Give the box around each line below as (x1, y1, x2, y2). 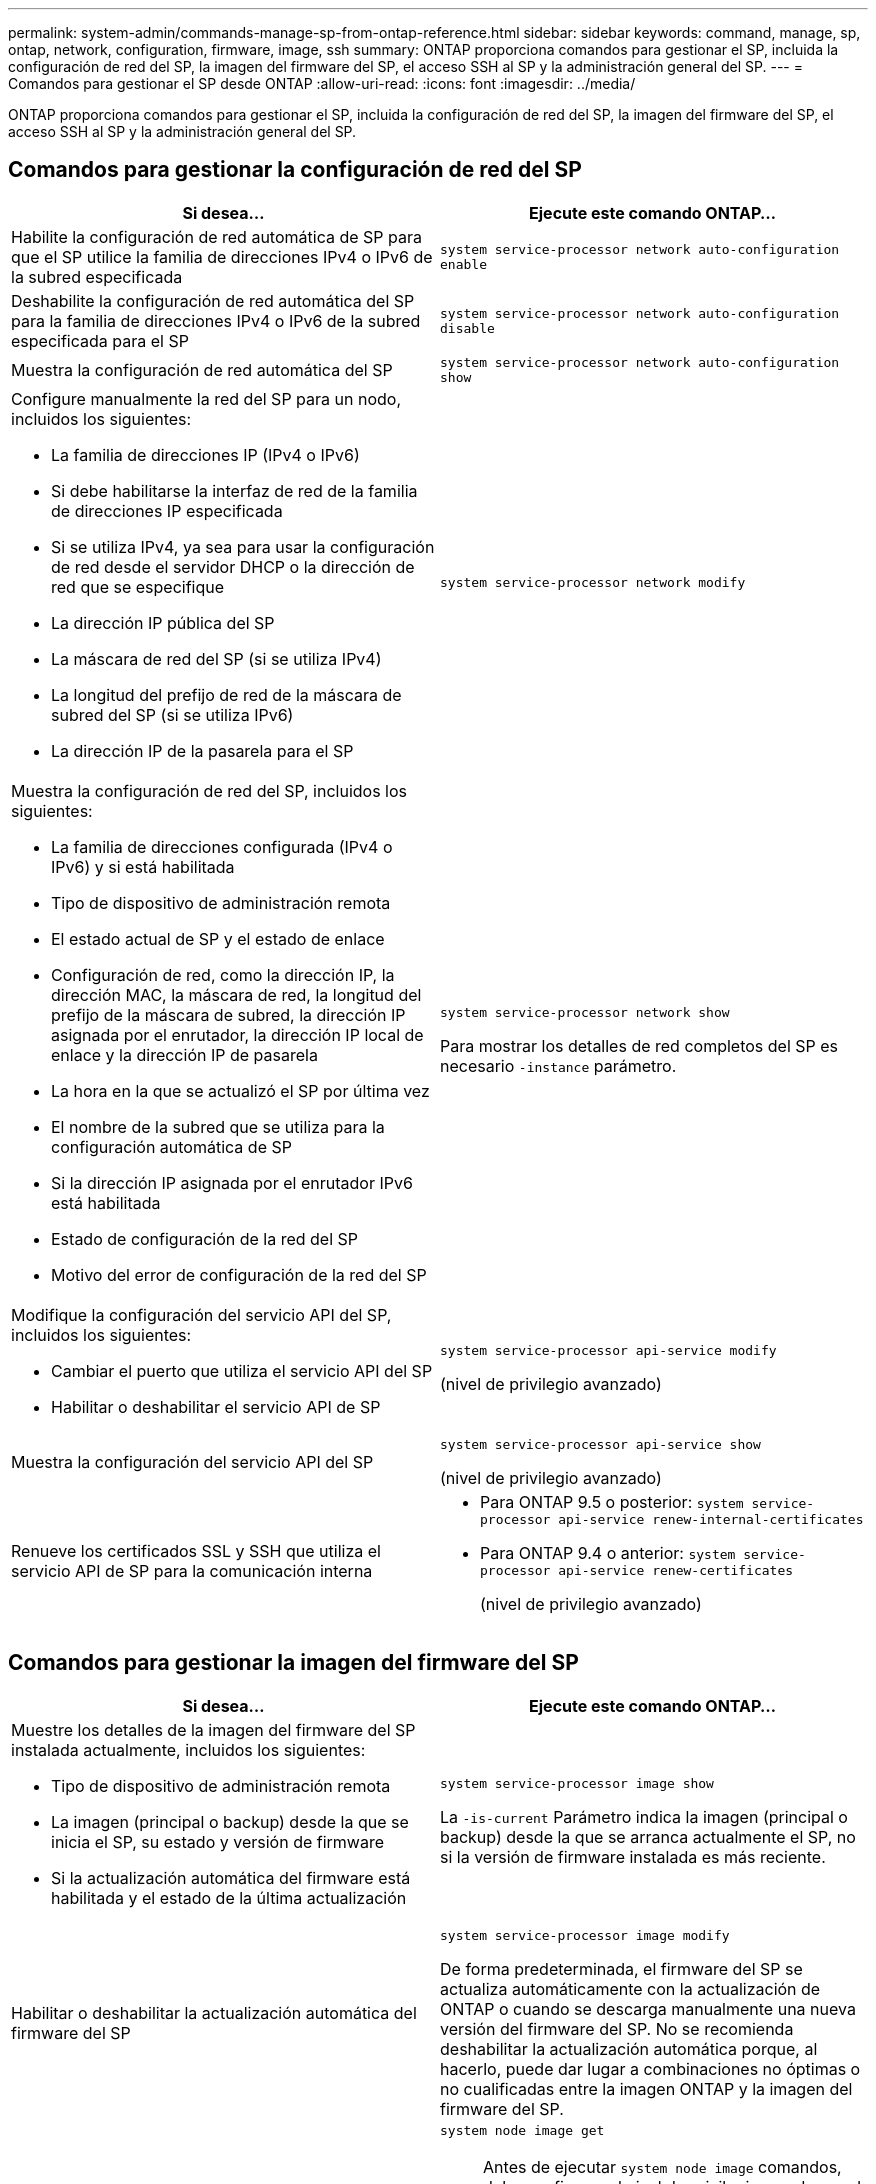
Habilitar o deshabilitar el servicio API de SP (51, 1396, 381, 1417)
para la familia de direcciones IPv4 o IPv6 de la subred (11, 310, 421, 331)
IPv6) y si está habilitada (51, 856, 235, 877)
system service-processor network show (440, 1005, 730, 1021)
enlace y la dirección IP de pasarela (51, 1044, 318, 1065)
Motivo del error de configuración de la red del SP (51, 1264, 427, 1285)
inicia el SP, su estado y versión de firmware (51, 1831, 384, 1852)
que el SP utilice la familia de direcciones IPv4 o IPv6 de (11, 246, 433, 267)
